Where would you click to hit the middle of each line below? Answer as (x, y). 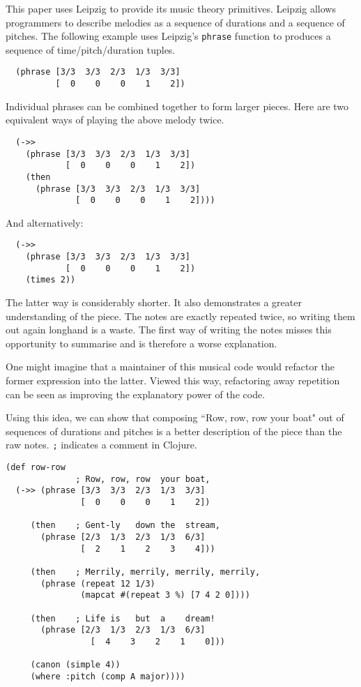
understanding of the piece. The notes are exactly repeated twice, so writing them (180, 316)
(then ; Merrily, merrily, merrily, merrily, (145, 572)
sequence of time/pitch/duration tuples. (91, 49)
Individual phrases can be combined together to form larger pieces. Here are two (177, 106)
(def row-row (36, 468)
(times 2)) (51, 280)
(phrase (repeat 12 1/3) (98, 583)
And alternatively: (45, 222)
